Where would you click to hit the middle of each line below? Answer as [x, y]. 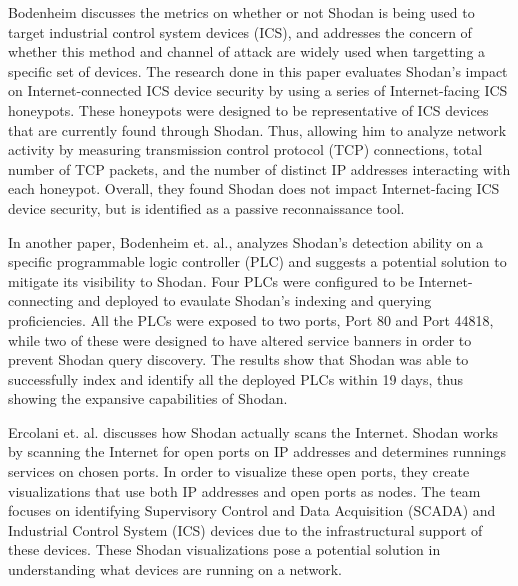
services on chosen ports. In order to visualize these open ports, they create [239, 471]
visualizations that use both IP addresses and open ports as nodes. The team [244, 490]
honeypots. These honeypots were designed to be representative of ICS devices [248, 109]
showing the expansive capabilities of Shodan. [148, 398]
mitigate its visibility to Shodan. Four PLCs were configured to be [211, 280]
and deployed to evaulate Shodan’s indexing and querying [254, 300]
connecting [41, 300]
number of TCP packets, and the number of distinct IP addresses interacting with [259, 168]
